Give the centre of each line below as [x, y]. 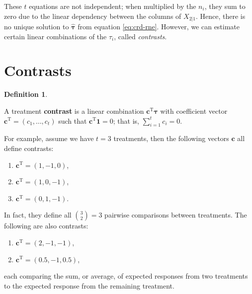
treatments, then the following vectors [171, 138]
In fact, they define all [38, 215]
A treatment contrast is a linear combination [74, 110]
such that [73, 120]
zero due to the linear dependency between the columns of [93, 16]
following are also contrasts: [46, 226]
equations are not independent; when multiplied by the [113, 6]
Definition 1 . [26, 94]
